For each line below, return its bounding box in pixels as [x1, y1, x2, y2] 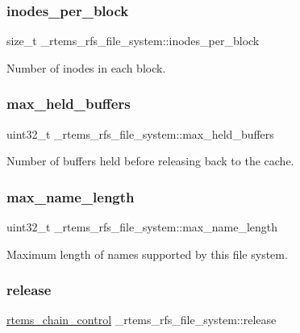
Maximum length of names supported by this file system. [6, 245, 288, 262]
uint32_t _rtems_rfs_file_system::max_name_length [6, 219, 277, 235]
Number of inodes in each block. [6, 59, 166, 76]
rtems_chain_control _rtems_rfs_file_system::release [6, 311, 277, 328]
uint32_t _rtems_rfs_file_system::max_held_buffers [6, 125, 274, 142]
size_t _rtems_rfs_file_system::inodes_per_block [6, 32, 260, 49]
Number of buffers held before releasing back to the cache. [6, 152, 294, 169]
